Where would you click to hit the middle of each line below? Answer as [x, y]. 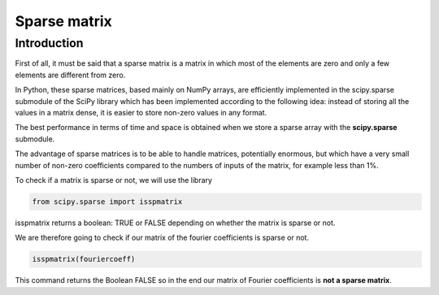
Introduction [49, 43]
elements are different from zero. [70, 75]
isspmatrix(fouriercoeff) [84, 259]
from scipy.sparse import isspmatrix [107, 202]
